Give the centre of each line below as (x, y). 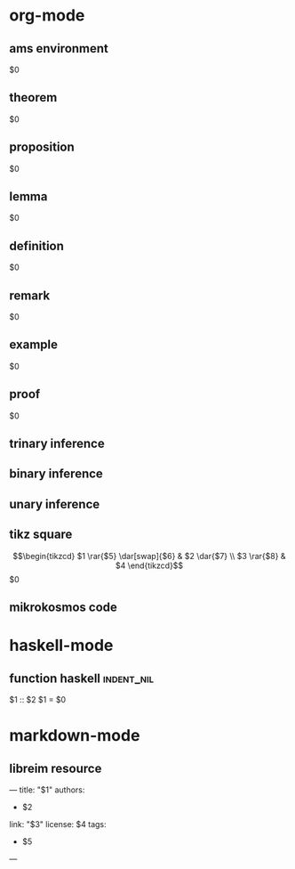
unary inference (55, 504)
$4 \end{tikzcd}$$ (149, 565)
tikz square (41, 535)
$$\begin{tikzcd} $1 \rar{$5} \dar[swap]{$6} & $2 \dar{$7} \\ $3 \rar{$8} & (149, 556)
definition (37, 246)
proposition (42, 147)
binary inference (56, 474)
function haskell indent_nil (81, 678)
